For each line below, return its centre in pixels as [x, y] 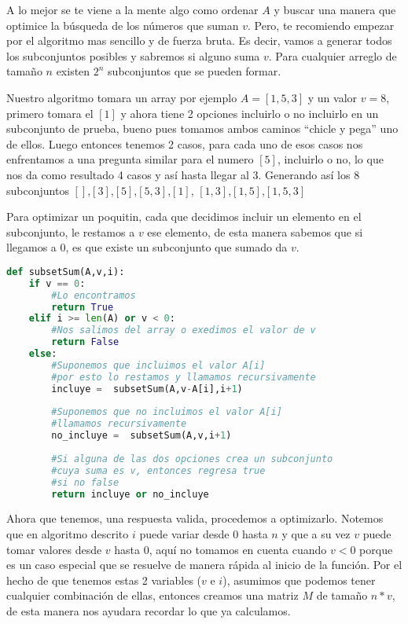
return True [83, 307]
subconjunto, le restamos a [71, 231]
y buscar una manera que [335, 9]
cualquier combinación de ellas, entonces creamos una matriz [153, 595]
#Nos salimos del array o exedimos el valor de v [184, 330]
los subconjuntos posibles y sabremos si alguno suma [133, 55]
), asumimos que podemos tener [299, 580]
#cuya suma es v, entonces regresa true [158, 470]
